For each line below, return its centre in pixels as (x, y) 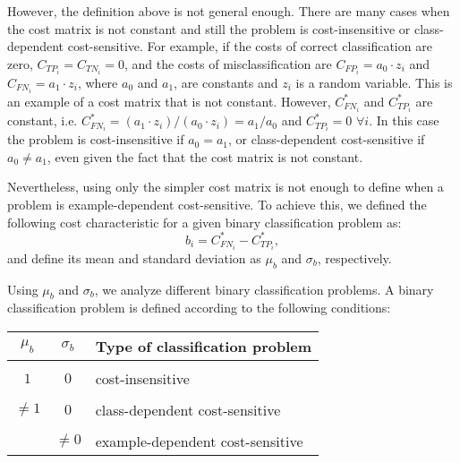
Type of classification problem (204, 346)
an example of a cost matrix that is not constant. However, (169, 101)
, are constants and (226, 82)
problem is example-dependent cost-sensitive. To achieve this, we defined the (217, 204)
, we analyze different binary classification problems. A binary (264, 289)
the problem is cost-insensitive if (96, 139)
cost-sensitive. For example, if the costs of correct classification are (250, 46)
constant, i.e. (43, 120)
